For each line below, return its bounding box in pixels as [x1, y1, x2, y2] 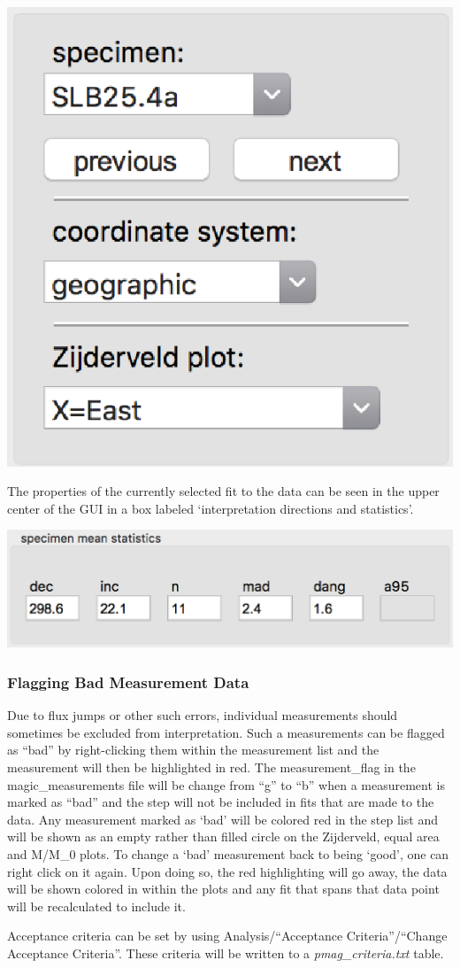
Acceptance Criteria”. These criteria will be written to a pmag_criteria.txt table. [7, 943, 444, 962]
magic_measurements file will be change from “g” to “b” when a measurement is [7, 775, 445, 794]
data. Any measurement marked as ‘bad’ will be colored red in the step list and [7, 809, 438, 828]
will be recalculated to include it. [7, 896, 186, 915]
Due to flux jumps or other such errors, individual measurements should [7, 706, 398, 724]
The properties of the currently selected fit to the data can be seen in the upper [7, 482, 440, 500]
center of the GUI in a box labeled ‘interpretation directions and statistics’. [7, 499, 414, 517]
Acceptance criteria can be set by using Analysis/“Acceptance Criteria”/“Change [7, 926, 448, 945]
